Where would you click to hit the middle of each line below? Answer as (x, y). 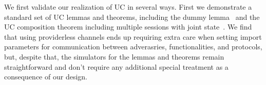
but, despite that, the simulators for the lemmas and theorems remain (114, 56)
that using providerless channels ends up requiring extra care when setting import (133, 36)
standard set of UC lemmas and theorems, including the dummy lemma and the (132, 17)
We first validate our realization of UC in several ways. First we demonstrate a (128, 7)
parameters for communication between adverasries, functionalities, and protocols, (133, 47)
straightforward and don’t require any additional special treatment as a (116, 66)
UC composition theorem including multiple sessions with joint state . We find (128, 27)
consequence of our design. (46, 77)
